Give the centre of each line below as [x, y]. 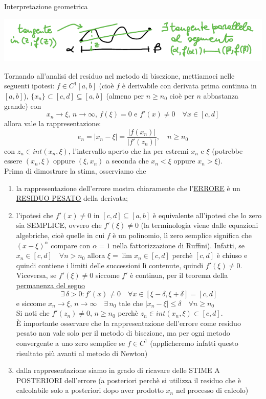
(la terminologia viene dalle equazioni [199, 225]
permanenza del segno [51, 285]
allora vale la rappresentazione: [53, 123]
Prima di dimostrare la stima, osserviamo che [75, 171]
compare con [71, 245]
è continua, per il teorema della [179, 275]
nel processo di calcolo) [212, 390]
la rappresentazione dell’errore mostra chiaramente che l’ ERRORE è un [128, 188]
